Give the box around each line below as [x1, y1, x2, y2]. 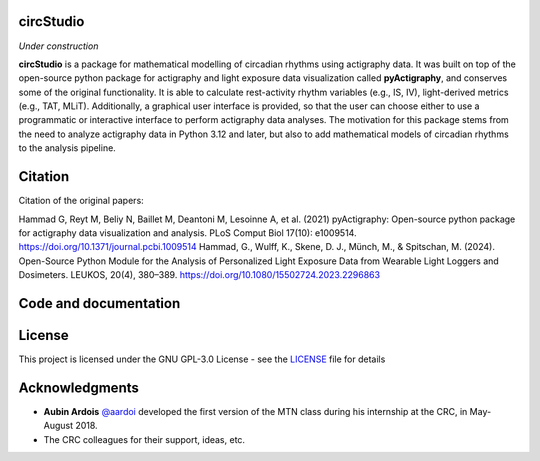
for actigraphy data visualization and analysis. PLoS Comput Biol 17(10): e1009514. [18, 226, 357, 239]
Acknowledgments [18, 379, 140, 396]
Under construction [18, 40, 99, 52]
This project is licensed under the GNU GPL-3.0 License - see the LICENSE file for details [18, 353, 386, 365]
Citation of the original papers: [18, 195, 144, 207]
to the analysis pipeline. [18, 142, 117, 154]
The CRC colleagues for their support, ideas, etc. [43, 433, 245, 445]
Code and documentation [18, 295, 181, 312]
